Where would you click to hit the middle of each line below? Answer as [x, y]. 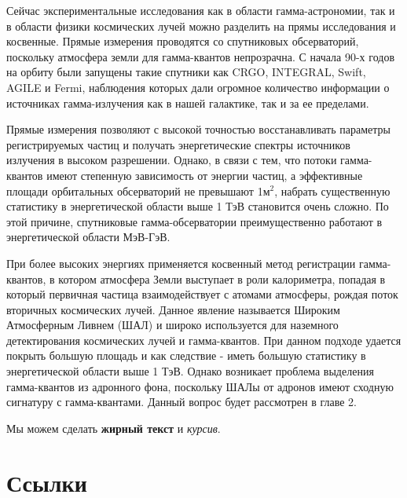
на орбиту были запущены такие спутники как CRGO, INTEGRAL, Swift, [186, 72]
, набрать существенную [332, 190]
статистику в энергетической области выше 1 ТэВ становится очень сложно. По [198, 206]
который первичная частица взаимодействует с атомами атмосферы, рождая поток [202, 294]
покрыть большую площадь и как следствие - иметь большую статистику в [186, 355]
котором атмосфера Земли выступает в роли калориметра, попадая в [222, 278]
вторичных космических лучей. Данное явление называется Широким [173, 309]
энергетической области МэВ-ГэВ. [88, 237]
